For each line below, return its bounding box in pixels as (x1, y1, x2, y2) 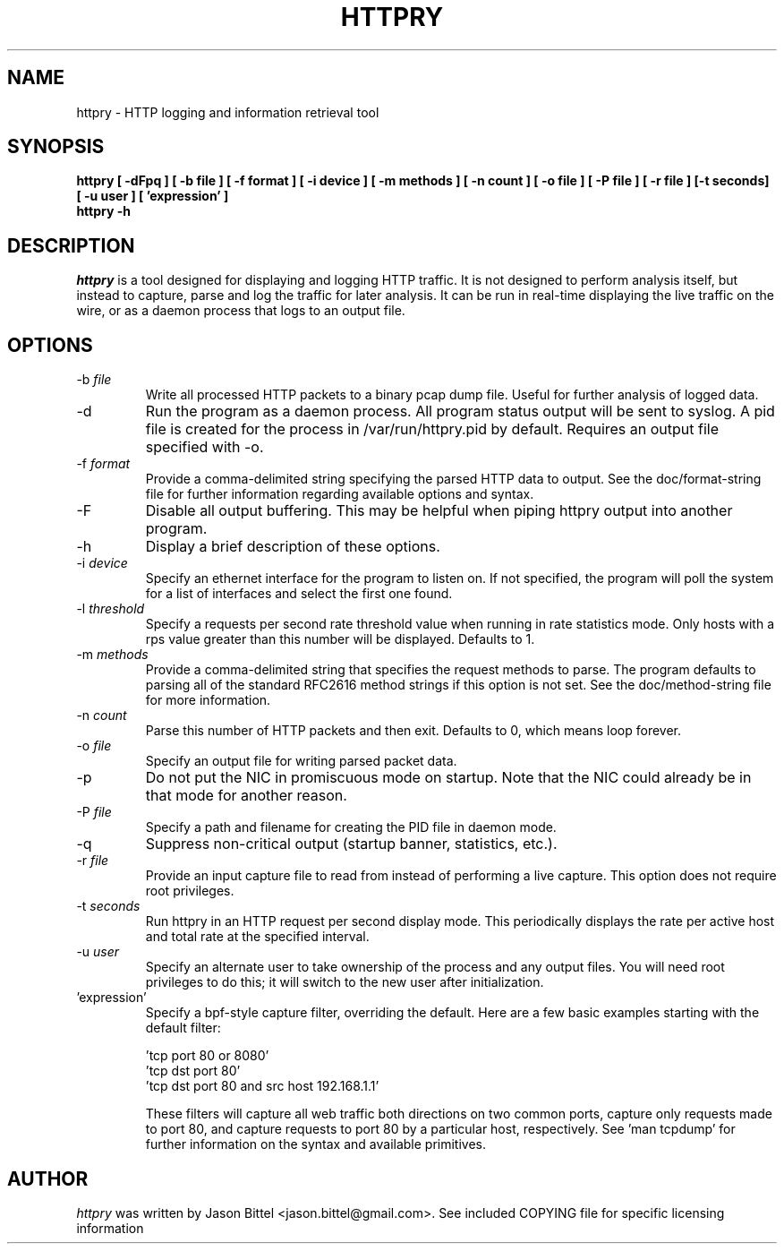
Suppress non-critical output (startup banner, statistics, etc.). (145, 835, 558, 853)
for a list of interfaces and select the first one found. (145, 586, 453, 602)
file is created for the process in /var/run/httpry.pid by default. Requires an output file (145, 420, 720, 439)
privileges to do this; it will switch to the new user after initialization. (145, 974, 544, 990)
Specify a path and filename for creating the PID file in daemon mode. (145, 819, 557, 835)
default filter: (145, 1020, 221, 1036)
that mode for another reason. (145, 786, 347, 805)
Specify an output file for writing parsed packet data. (145, 753, 457, 769)
